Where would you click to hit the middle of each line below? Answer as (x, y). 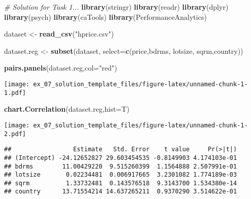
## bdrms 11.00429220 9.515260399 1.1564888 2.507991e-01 (121, 166)
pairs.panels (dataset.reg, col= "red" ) (61, 68)
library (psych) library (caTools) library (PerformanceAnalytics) (105, 16)
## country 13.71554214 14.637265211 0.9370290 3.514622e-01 (121, 192)
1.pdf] (15, 93)
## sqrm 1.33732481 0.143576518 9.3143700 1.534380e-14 (121, 183)
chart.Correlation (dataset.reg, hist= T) (67, 109)
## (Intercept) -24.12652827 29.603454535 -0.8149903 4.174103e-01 (121, 158)
